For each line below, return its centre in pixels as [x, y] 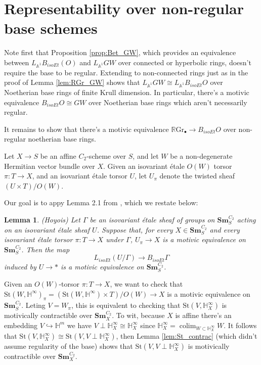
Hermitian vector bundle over [50, 166]
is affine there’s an [203, 315]
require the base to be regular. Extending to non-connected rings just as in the [126, 72]
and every [225, 229]
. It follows [240, 325]
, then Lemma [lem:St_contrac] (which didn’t [187, 336]
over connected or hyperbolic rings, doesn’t [185, 62]
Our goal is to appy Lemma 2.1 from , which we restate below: [101, 202]
